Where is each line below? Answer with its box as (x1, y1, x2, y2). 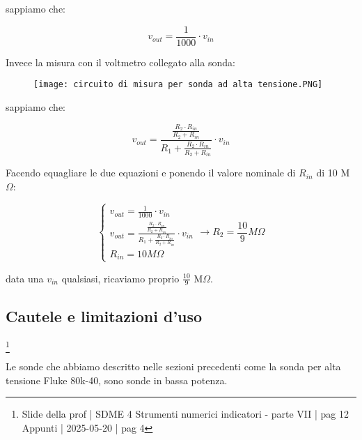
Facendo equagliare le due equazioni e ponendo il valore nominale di (6, 165, 296, 180)
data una (6, 271, 44, 285)
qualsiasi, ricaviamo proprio (61, 271, 180, 285)
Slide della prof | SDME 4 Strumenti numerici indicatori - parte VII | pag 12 (22, 407, 349, 421)
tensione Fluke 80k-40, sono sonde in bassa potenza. (6, 372, 228, 387)
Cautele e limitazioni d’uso (6, 305, 203, 326)
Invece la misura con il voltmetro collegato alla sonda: (6, 54, 235, 69)
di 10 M (316, 165, 350, 180)
